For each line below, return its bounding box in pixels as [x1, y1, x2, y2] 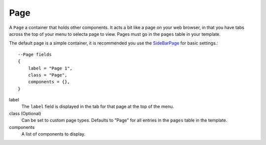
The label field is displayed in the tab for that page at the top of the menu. [21, 103, 174, 110]
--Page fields [18, 51, 52, 57]
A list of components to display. [21, 131, 86, 137]
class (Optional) [9, 110, 41, 116]
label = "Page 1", [28, 65, 73, 71]
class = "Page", [28, 72, 67, 78]
